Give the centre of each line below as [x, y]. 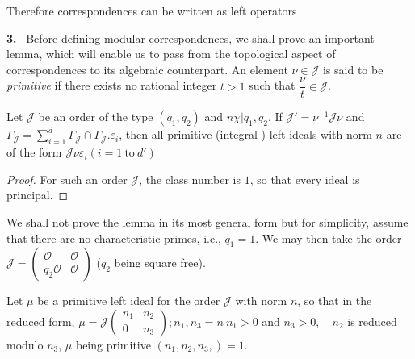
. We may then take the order [329, 238]
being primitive [113, 344]
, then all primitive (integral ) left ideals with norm [245, 134]
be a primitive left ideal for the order [129, 301]
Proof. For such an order [67, 179]
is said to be [353, 69]
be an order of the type [96, 117]
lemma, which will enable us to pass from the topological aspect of [171, 54]
